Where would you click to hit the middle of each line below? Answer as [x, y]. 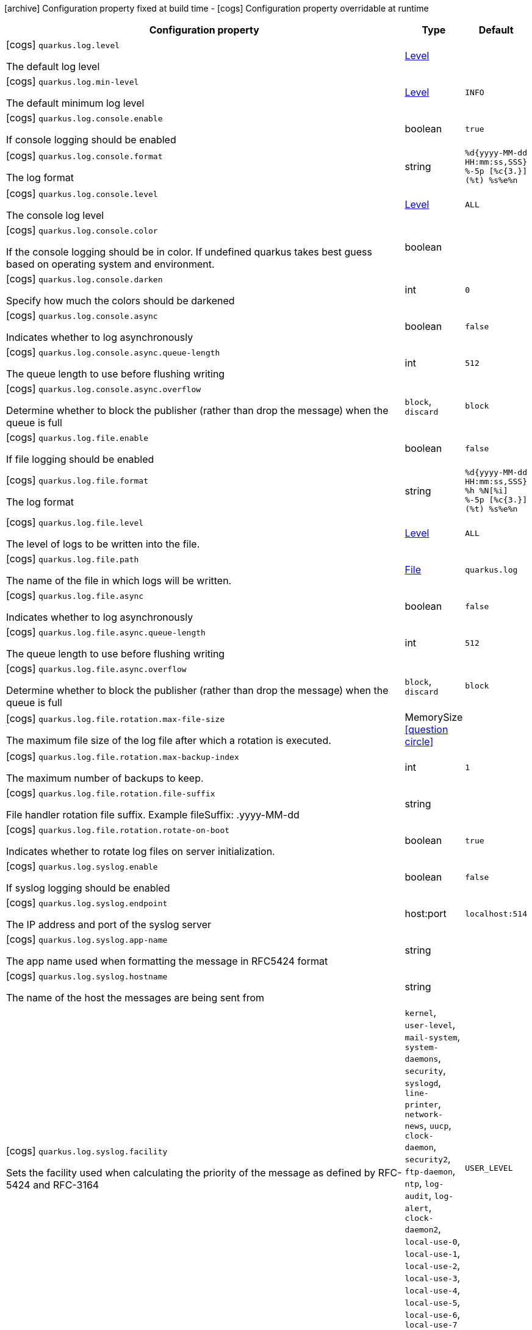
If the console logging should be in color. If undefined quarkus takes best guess [189, 252]
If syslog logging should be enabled [88, 888]
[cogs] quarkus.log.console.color [82, 230]
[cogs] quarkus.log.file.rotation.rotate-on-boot [118, 829]
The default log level [53, 66]
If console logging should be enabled [91, 140]
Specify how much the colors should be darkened [120, 301]
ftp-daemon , [430, 1171]
